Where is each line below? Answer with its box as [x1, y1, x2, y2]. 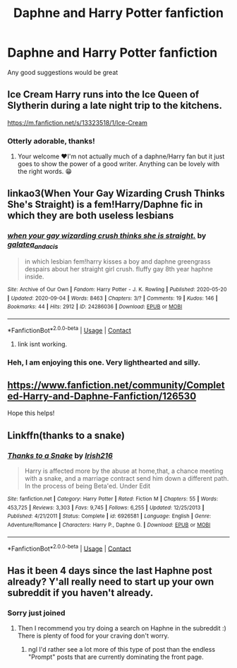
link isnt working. [17, 339, 68, 348]
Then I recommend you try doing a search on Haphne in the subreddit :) [17, 624, 227, 633]
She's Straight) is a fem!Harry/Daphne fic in [7, 199, 203, 211]
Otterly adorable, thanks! [7, 136, 95, 146]
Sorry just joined [7, 608, 66, 618]
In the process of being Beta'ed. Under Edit [24, 482, 151, 491]
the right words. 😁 [17, 168, 73, 176]
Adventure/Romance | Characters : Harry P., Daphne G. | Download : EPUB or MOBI [7, 522, 211, 529]
